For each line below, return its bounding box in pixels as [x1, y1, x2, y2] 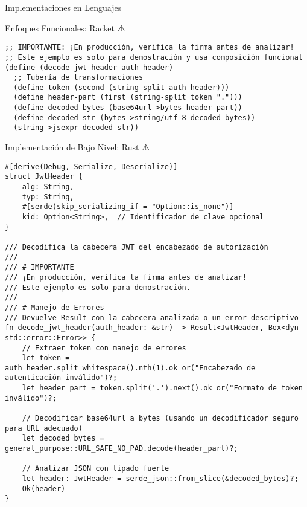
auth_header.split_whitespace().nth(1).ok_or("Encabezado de [5, 363, 256, 372]
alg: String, [22, 182, 74, 191]
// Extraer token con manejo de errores [22, 343, 186, 352]
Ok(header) [22, 484, 66, 493]
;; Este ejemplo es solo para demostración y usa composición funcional [5, 53, 303, 62]
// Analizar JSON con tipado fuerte [22, 464, 169, 473]
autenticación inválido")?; [5, 373, 118, 383]
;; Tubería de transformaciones [13, 73, 144, 82]
